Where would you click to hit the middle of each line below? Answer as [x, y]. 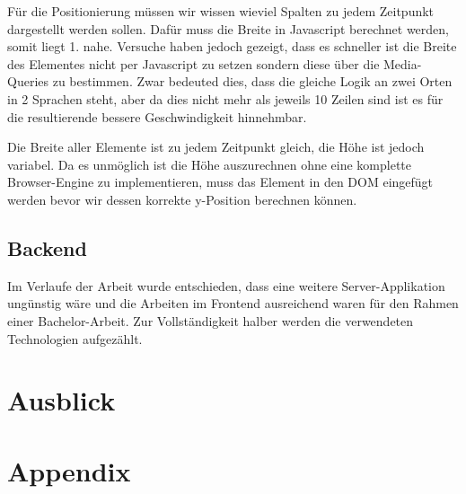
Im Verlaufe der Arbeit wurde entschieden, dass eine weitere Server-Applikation [226, 285]
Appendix [69, 470]
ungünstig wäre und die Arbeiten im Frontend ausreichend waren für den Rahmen [233, 303]
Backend [47, 247]
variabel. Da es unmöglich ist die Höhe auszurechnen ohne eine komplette [210, 164]
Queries [28, 81]
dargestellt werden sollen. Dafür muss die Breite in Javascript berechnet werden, [228, 28]
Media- [403, 63]
